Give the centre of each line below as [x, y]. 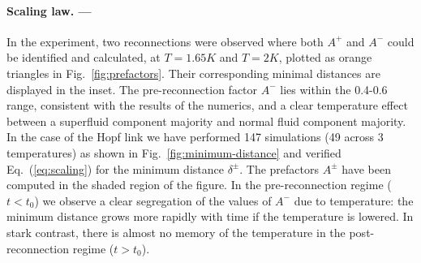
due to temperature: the [354, 200]
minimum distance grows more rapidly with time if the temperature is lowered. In [210, 216]
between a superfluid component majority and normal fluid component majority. [206, 121]
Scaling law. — [49, 10]
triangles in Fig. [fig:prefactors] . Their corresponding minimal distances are [193, 73]
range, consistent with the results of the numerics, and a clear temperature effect [207, 105]
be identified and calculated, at [84, 57]
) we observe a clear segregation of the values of [153, 200]
